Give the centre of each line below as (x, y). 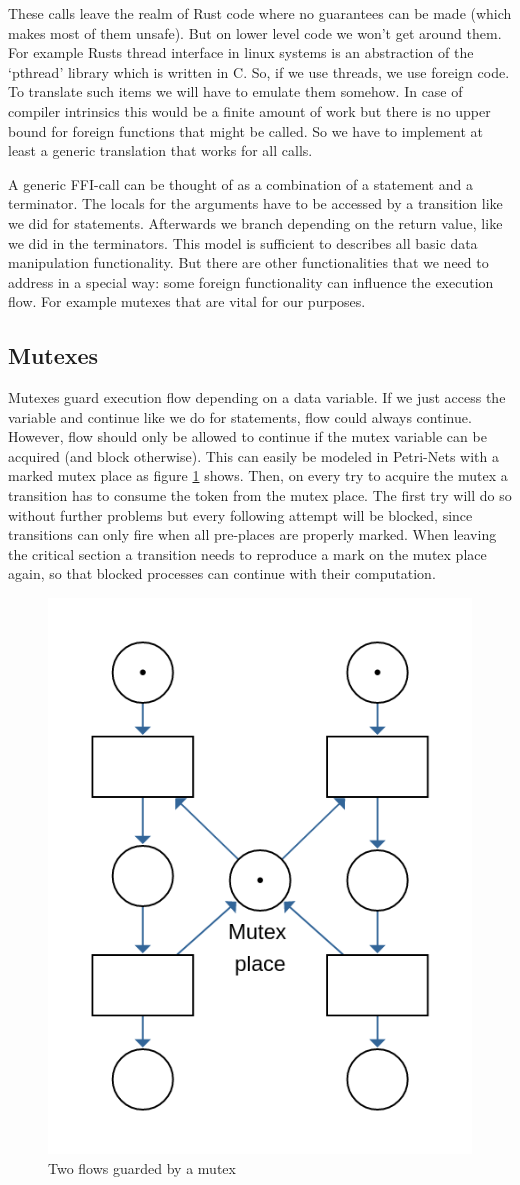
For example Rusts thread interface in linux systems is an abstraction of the (241, 52)
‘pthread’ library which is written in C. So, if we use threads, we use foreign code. (259, 71)
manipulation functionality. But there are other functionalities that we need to (248, 262)
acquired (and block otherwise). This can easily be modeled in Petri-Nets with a (253, 455)
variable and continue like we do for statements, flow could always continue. (240, 416)
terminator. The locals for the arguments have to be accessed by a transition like (255, 203)
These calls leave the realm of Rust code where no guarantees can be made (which (260, 13)
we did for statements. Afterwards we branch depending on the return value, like (255, 222)
